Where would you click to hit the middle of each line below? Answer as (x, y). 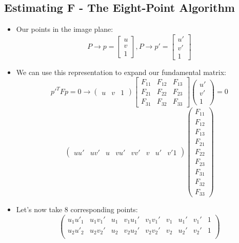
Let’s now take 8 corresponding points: (77, 209)
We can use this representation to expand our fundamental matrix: (121, 72)
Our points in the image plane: (65, 29)
